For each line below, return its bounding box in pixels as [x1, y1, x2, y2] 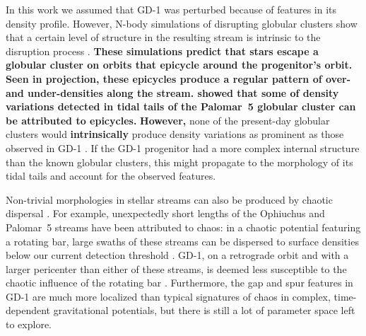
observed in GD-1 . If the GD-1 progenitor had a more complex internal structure [6, 140, 360, 155]
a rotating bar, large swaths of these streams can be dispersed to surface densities [6, 233, 359, 248]
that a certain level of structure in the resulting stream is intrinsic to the [6, 30, 321, 45]
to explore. [6, 317, 52, 332]
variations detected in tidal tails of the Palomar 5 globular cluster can [6, 99, 356, 114]
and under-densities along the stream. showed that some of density [6, 85, 339, 100]
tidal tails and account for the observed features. [6, 168, 216, 183]
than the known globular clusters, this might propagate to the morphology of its [6, 154, 353, 169]
